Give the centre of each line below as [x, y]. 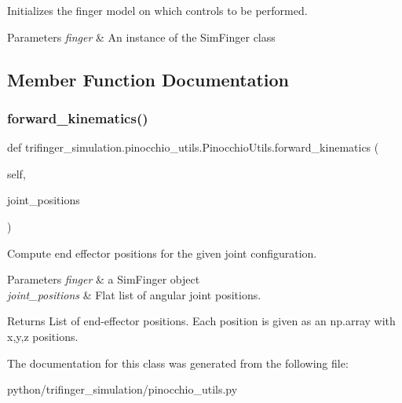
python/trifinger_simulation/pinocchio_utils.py [122, 389]
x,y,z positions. [43, 336]
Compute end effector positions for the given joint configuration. [162, 253]
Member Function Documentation [148, 79]
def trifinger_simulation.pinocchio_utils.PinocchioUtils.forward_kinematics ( [193, 147]
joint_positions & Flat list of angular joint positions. [134, 294]
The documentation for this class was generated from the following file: [178, 363]
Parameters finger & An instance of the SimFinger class [141, 37]
